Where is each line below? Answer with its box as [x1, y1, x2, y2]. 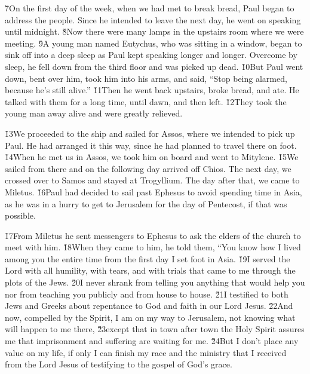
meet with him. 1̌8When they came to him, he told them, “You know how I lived [5, 241, 301, 253]
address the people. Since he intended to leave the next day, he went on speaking [5, 13, 301, 26]
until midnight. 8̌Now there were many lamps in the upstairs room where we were [5, 25, 304, 38]
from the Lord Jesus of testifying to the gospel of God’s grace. [5, 358, 232, 370]
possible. [5, 209, 36, 222]
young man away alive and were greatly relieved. [5, 107, 183, 119]
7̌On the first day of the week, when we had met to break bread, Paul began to [5, 2, 294, 14]
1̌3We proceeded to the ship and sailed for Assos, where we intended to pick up [5, 127, 295, 139]
